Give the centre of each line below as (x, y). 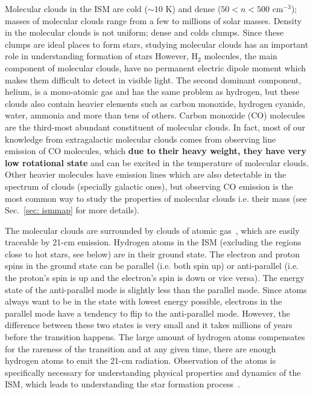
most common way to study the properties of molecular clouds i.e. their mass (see (156, 198)
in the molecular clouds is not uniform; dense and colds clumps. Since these (144, 32)
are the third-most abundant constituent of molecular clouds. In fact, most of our (155, 127)
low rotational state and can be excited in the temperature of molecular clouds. (157, 162)
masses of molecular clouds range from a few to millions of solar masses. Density (153, 20)
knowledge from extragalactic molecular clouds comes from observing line (141, 139)
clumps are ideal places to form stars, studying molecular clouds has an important (157, 44)
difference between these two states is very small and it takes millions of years (149, 325)
